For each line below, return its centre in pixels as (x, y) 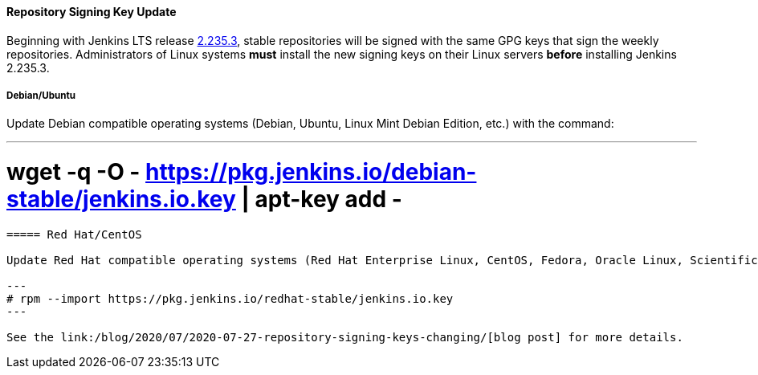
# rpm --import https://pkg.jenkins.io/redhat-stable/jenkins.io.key (230, 298)
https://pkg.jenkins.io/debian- (311, 172)
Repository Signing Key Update (92, 12)
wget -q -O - (73, 172)
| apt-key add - (322, 200)
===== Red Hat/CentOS (74, 234)
